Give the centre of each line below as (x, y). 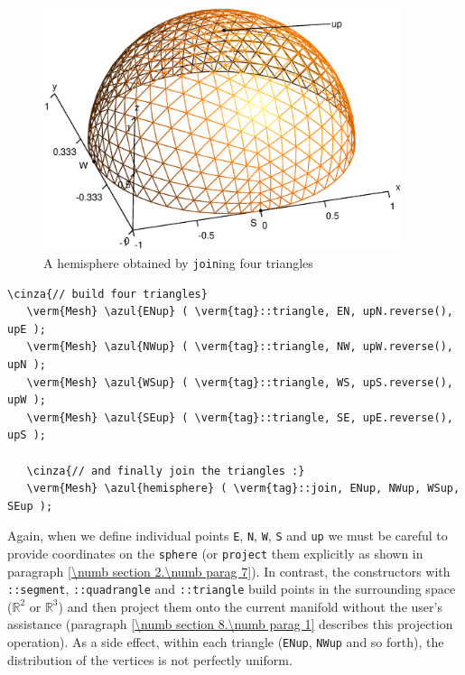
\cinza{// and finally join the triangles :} (166, 471)
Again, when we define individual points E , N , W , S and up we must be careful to (228, 536)
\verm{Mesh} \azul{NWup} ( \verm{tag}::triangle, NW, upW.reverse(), (240, 347)
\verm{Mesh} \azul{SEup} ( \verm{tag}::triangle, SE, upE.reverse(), (240, 417)
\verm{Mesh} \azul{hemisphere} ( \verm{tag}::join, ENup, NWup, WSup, (243, 489)
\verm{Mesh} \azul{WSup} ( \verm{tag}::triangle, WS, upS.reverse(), (240, 382)
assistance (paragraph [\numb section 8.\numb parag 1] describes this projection (230, 624)
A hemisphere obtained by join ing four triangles (178, 262)
